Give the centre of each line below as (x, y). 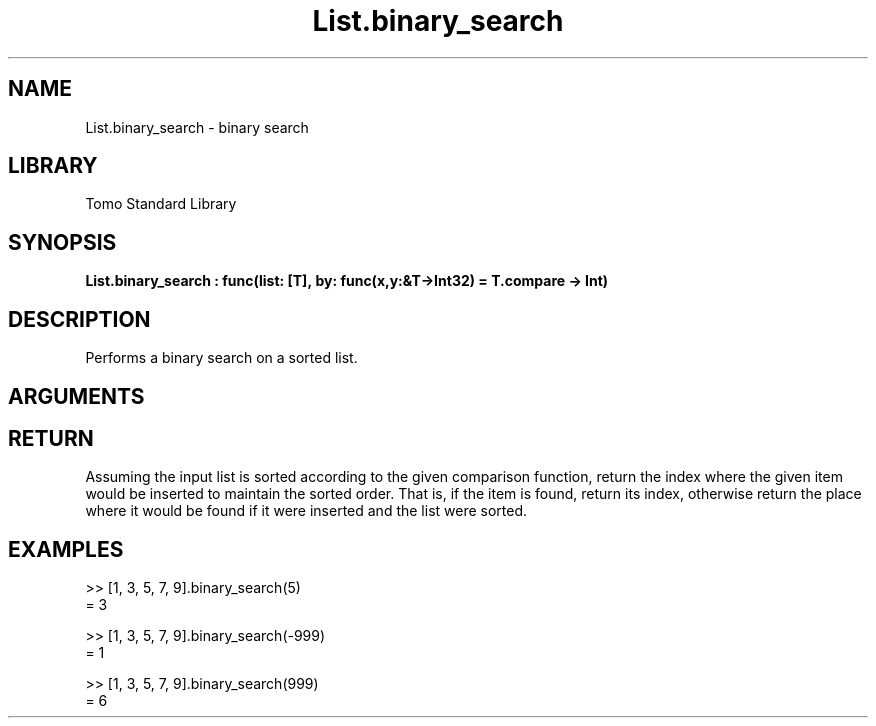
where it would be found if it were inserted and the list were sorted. (306, 511)
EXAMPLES (66, 549)
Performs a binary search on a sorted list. (221, 358)
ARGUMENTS (76, 396)
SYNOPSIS (62, 242)
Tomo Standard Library (161, 204)
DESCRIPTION (79, 319)
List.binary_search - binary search (197, 127)
